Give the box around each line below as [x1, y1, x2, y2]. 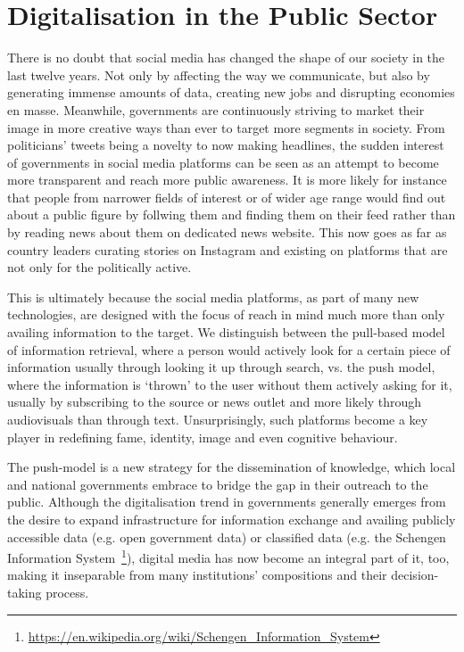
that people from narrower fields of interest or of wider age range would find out [7, 187, 446, 206]
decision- [391, 565, 439, 584]
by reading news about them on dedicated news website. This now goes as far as [7, 223, 447, 242]
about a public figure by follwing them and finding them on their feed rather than [7, 205, 456, 224]
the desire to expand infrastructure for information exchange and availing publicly [7, 509, 456, 528]
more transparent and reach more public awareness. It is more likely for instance [7, 170, 447, 189]
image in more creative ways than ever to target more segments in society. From [7, 118, 445, 136]
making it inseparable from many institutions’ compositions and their [7, 565, 387, 584]
